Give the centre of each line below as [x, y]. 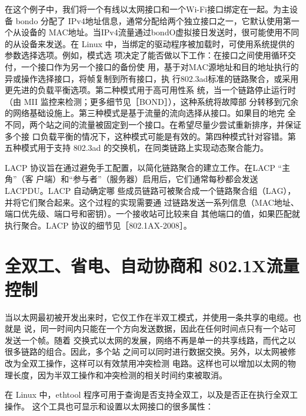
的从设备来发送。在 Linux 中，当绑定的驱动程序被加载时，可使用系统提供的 [150, 43]
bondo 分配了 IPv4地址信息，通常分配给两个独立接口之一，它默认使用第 [153, 20]
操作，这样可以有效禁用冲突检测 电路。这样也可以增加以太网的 [167, 363]
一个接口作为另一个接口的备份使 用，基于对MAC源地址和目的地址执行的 [160, 66]
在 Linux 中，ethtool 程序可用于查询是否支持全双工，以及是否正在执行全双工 [151, 394]
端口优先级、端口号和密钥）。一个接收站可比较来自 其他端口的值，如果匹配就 [152, 214]
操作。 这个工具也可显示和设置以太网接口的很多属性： [109, 406]
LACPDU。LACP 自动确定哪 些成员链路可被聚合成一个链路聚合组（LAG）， [150, 190]
